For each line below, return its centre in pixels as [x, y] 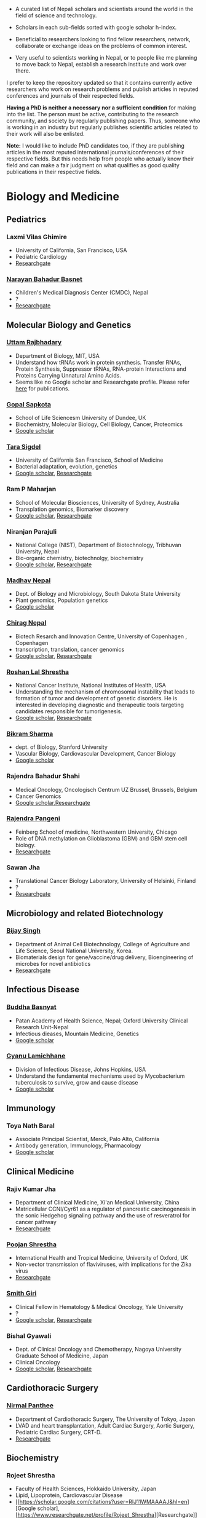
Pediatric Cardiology [41, 256]
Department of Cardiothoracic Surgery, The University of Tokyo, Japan [105, 1419]
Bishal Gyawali [29, 1335]
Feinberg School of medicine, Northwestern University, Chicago [96, 832]
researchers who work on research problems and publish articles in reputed [102, 89]
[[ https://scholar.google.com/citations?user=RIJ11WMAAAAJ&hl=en [101, 1502]
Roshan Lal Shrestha [38, 671]
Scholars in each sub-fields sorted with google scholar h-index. [96, 27]
